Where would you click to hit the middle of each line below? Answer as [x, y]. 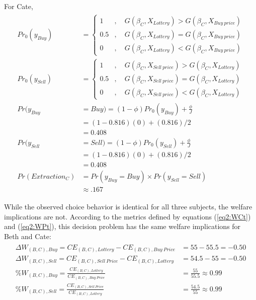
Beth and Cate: [28, 236]
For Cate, [19, 6]
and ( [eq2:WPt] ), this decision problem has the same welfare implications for [122, 226]
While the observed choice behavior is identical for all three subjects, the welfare [128, 207]
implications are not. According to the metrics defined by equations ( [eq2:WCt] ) [127, 216]
